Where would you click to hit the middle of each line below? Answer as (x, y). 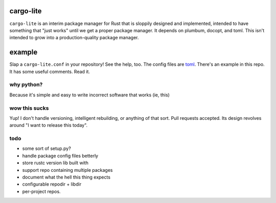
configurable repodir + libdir (52, 184)
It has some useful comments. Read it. (50, 71)
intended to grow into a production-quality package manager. (74, 38)
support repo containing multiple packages (67, 170)
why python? (26, 85)
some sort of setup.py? (47, 148)
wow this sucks (29, 108)
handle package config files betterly (60, 156)
